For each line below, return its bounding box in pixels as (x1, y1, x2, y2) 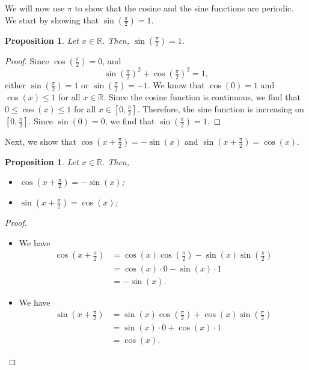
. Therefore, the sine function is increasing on (137, 102, 304, 115)
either (5, 79, 26, 91)
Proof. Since (5, 54, 49, 67)
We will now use (5, 2, 65, 14)
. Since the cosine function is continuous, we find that (103, 91, 301, 103)
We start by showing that (5, 13, 99, 26)
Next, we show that (5, 135, 77, 147)
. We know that (147, 79, 205, 91)
